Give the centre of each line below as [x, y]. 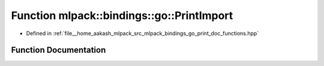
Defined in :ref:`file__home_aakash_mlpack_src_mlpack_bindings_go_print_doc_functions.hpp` [142, 33]
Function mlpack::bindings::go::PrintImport [122, 15]
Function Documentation [58, 50]
